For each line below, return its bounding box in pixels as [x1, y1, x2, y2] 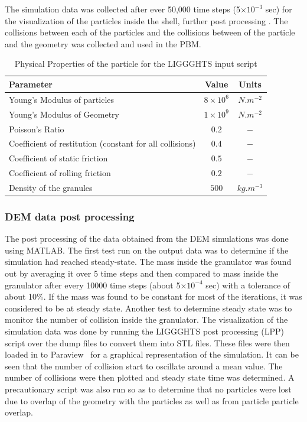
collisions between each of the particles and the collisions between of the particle [5, 26, 295, 38]
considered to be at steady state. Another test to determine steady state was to [5, 301, 292, 314]
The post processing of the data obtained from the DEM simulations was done [5, 232, 289, 245]
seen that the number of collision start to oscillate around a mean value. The [5, 359, 283, 372]
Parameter [9, 77, 53, 90]
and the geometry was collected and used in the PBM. [5, 37, 201, 50]
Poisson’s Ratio [9, 122, 64, 135]
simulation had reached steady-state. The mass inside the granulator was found [5, 255, 292, 268]
